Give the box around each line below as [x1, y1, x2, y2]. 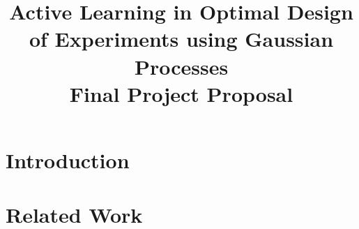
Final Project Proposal [69, 79, 293, 108]
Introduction [6, 145, 130, 174]
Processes [134, 52, 229, 80]
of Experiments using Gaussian [29, 24, 334, 53]
